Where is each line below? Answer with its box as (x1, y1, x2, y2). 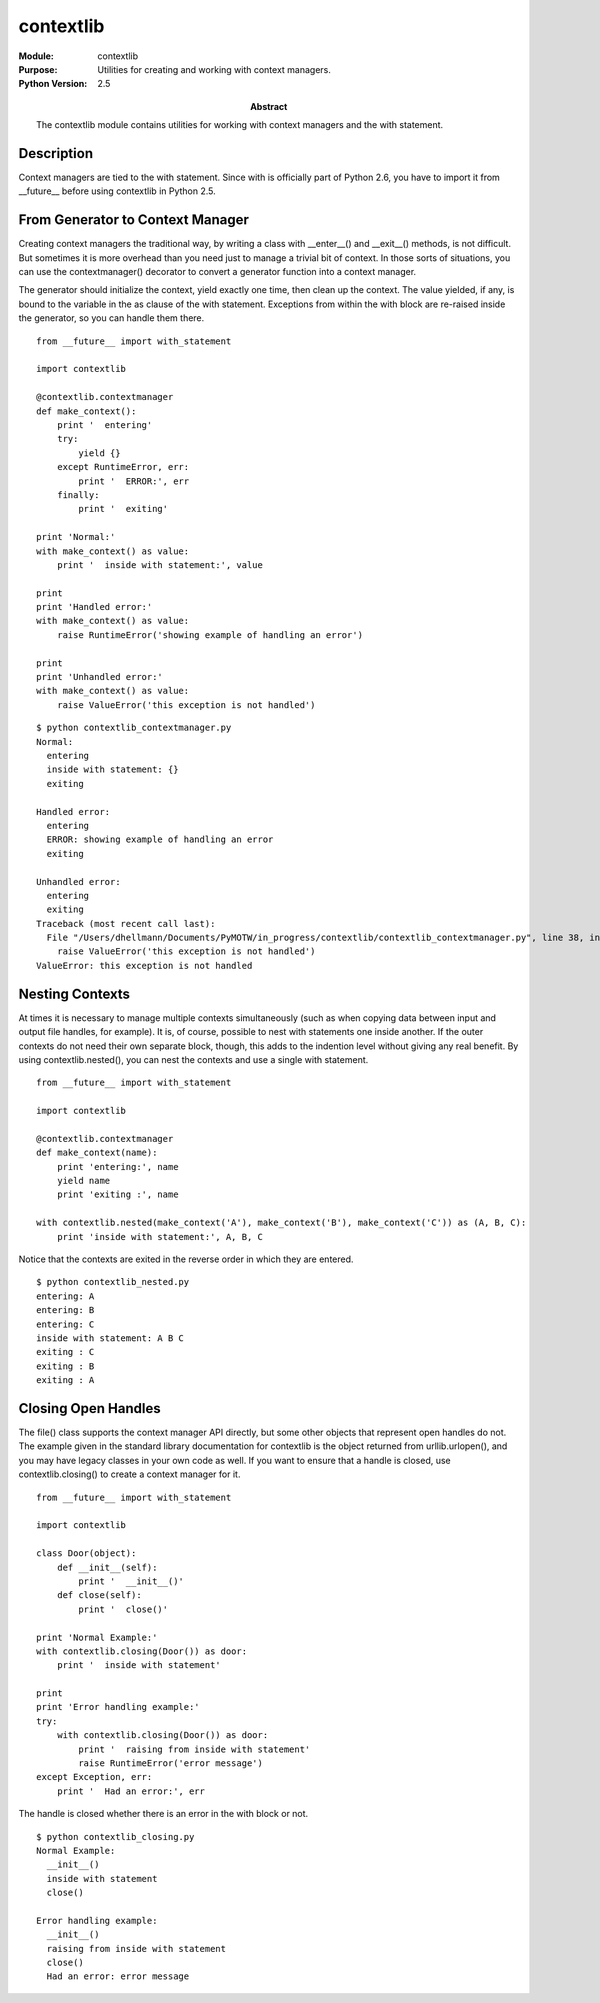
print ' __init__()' (78, 1575, 185, 1587)
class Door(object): (36, 1548, 137, 1559)
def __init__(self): (56, 1561, 158, 1573)
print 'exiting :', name (56, 1189, 179, 1200)
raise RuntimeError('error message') (78, 1758, 264, 1769)
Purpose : (18, 63, 58, 75)
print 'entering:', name (56, 1161, 179, 1172)
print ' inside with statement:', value (56, 559, 264, 570)
